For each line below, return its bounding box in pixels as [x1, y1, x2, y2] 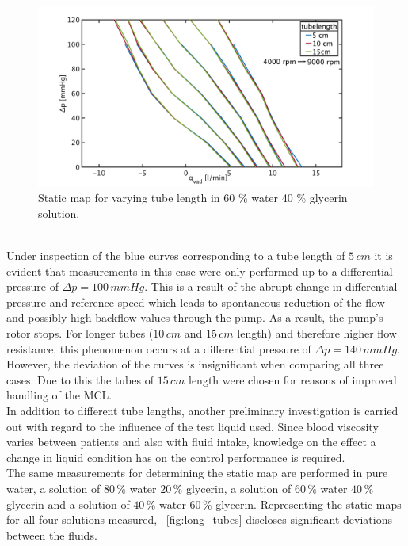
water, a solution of [6, 480, 101, 497]
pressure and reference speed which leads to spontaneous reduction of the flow [6, 293, 385, 310]
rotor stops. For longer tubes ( [6, 325, 154, 342]
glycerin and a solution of [6, 495, 130, 512]
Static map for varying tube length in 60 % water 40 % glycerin [38, 189, 348, 206]
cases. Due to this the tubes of [6, 371, 154, 388]
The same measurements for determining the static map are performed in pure [6, 464, 388, 481]
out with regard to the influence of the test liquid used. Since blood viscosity [6, 418, 379, 434]
